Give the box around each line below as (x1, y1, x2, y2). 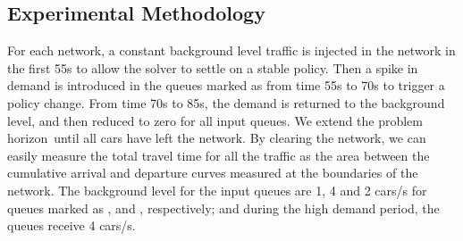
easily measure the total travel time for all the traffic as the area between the (7, 145, 430, 164)
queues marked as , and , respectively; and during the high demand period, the (7, 198, 440, 217)
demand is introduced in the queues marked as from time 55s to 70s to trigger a (7, 76, 445, 95)
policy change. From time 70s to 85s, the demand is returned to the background (7, 93, 445, 112)
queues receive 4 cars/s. (7, 216, 136, 235)
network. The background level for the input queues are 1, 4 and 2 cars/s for (7, 180, 427, 199)
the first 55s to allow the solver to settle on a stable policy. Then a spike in (7, 58, 418, 77)
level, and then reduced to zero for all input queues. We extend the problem (7, 111, 423, 129)
